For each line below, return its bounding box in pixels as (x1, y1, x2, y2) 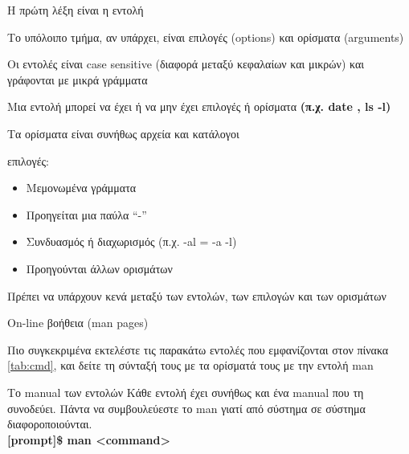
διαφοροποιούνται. (7, 415, 92, 432)
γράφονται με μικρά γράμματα (7, 71, 148, 88)
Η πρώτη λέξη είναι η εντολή (7, 2, 144, 18)
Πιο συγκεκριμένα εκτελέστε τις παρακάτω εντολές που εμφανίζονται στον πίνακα (7, 341, 389, 358)
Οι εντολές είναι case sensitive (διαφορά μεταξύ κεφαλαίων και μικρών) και (7, 55, 365, 72)
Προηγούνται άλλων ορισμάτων (26, 260, 173, 276)
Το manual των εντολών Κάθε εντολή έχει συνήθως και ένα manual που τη (7, 383, 364, 400)
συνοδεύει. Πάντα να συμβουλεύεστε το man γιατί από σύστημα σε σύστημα (7, 399, 366, 416)
